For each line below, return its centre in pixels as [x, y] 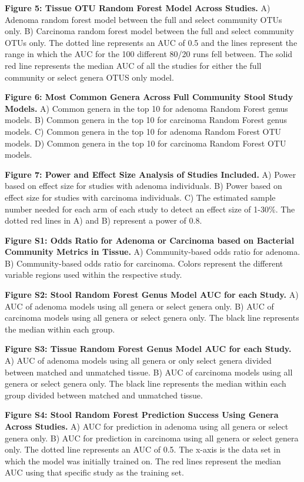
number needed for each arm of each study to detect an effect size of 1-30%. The [150, 209]
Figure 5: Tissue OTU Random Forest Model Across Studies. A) [138, 8]
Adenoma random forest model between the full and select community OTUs [143, 19]
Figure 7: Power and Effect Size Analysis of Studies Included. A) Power [151, 174]
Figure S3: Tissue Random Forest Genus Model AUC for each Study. [148, 349]
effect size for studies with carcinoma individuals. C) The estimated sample [140, 197]
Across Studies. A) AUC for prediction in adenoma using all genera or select [147, 426]
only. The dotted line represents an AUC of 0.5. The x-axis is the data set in [143, 449]
